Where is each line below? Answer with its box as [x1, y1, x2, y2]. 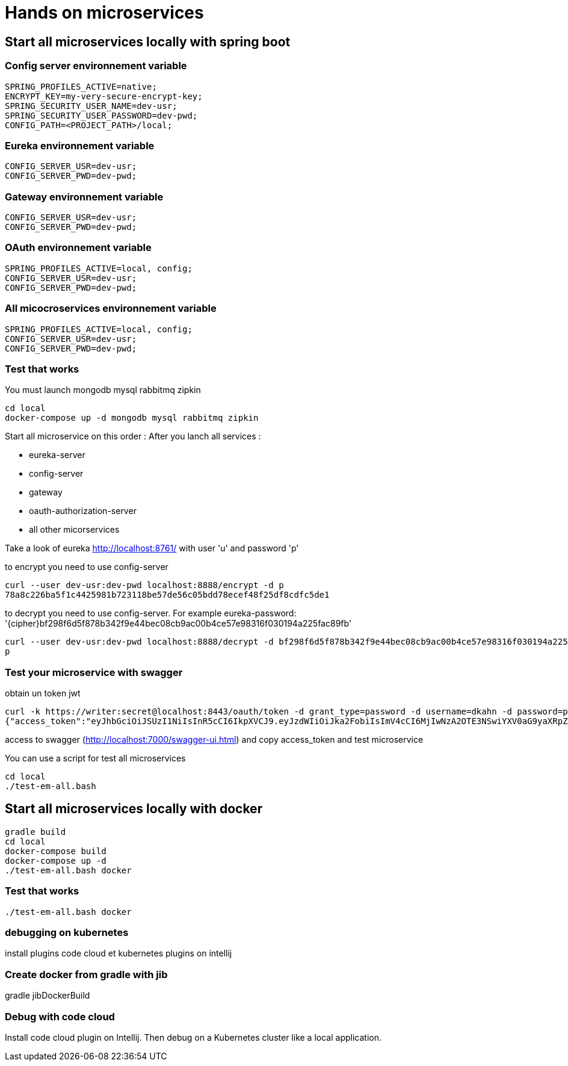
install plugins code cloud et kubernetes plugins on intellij [5, 948, 232, 959]
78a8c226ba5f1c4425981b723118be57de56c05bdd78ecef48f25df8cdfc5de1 [5, 590, 330, 600]
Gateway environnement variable [5, 190, 164, 203]
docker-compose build [5, 846, 106, 856]
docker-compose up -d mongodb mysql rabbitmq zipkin [5, 413, 259, 423]
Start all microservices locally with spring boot [5, 34, 291, 49]
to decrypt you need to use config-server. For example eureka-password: [5, 608, 297, 619]
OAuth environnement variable [5, 241, 152, 254]
